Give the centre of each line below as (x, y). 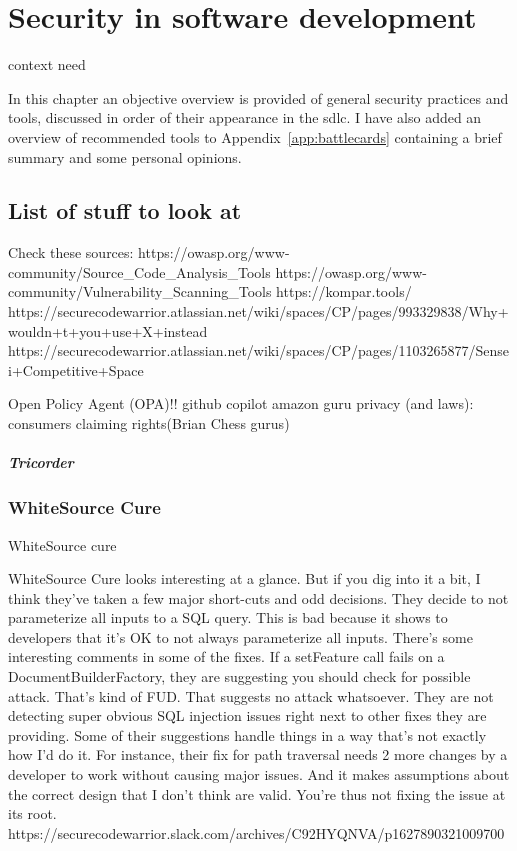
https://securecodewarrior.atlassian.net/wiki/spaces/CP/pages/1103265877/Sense (259, 350)
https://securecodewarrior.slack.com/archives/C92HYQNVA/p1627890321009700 (256, 832)
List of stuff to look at (125, 210)
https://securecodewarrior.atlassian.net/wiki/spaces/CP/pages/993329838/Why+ (258, 311)
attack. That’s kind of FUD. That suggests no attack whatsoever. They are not (251, 695)
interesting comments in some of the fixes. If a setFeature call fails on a (226, 656)
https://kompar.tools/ (344, 291)
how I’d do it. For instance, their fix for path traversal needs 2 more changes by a (258, 754)
